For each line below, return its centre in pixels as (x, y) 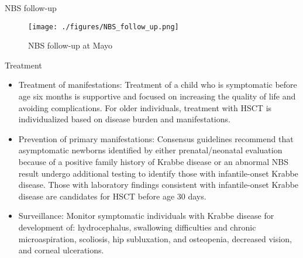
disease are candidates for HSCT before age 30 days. (112, 196)
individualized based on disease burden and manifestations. (124, 119)
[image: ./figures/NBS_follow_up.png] (104, 27)
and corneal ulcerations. (61, 250)
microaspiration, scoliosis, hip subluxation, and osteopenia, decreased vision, (155, 238)
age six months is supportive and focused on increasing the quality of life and (157, 96)
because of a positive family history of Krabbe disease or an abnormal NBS (153, 161)
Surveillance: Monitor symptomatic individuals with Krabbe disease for (146, 216)
